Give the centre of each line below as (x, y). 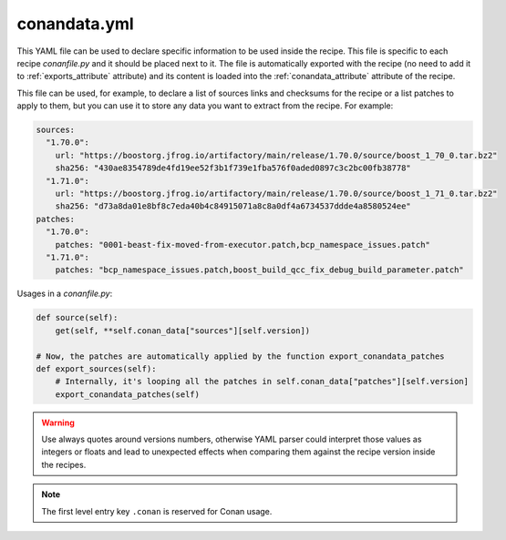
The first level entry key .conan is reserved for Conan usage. (157, 511)
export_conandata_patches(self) (128, 394)
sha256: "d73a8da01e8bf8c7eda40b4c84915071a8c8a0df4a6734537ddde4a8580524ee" (233, 206)
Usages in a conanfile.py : (65, 294)
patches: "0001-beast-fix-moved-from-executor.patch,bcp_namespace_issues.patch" (243, 245)
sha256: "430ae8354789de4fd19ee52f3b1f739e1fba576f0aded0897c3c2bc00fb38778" (233, 168)
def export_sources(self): (96, 368)
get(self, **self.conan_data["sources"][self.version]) (183, 331)
